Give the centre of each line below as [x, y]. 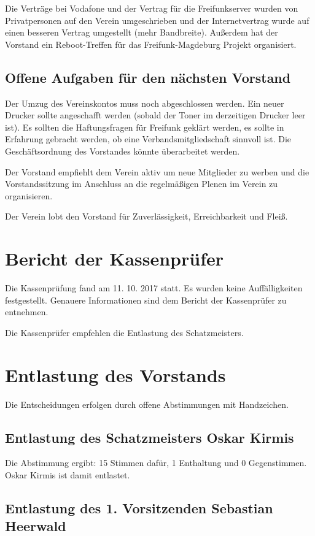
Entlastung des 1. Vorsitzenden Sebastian [139, 507]
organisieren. [29, 195]
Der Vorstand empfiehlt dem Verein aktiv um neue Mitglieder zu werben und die [157, 171]
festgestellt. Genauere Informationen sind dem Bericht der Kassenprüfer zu [146, 300]
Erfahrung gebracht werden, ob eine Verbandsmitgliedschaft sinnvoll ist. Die [148, 139]
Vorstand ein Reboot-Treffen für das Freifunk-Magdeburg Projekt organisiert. [151, 44]
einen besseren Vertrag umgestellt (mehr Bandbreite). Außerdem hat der [142, 32]
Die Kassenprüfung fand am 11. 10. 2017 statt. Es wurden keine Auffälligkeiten [154, 288]
